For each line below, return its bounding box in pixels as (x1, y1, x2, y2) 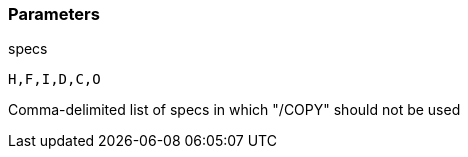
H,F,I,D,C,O (8, 71, 101, 88)
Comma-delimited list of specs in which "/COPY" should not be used (8, 101, 461, 119)
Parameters (8, 4, 100, 24)
